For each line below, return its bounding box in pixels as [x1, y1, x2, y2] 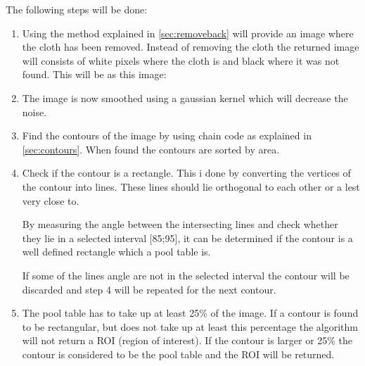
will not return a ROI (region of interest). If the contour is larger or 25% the [22, 333, 353, 348]
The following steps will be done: [6, 2, 148, 16]
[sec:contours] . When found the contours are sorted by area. [22, 141, 280, 156]
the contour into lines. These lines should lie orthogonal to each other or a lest [22, 179, 360, 194]
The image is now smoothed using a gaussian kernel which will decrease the [22, 90, 348, 105]
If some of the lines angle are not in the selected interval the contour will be [22, 267, 350, 282]
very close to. [22, 193, 79, 208]
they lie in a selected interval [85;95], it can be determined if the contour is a [22, 230, 353, 245]
